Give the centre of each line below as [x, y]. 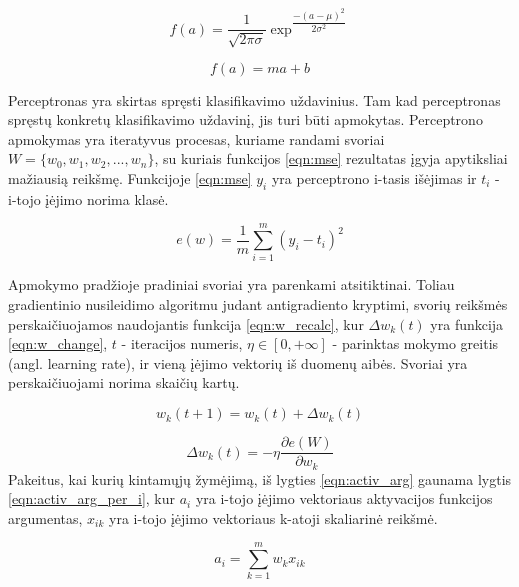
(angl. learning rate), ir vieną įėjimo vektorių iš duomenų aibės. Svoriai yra [238, 362]
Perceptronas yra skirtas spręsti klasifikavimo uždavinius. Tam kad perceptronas [254, 99]
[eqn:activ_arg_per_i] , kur [91, 498]
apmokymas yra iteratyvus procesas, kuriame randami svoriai [196, 138]
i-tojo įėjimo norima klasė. [88, 198]
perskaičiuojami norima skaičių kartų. [124, 382]
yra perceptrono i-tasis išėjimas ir [374, 177]
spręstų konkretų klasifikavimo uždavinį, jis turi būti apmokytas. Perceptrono [245, 119]
